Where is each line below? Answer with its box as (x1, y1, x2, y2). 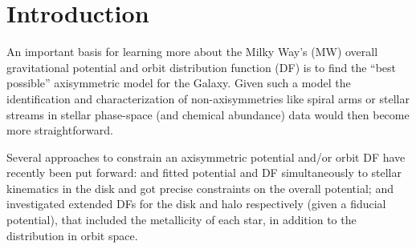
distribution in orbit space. (6, 227, 138, 243)
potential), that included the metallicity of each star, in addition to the (6, 211, 357, 228)
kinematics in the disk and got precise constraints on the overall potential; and (6, 179, 394, 196)
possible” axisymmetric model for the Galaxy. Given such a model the (6, 74, 351, 91)
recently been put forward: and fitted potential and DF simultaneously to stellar (6, 164, 402, 181)
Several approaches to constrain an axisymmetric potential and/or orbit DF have (6, 148, 406, 165)
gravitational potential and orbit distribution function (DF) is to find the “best (6, 58, 397, 75)
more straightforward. (6, 122, 113, 139)
